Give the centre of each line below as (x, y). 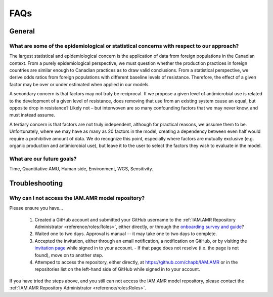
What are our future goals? (43, 159)
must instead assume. (32, 115)
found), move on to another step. (69, 255)
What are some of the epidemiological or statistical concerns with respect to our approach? (124, 46)
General (22, 31)
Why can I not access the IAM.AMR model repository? (77, 198)
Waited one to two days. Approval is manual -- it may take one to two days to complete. (126, 234)
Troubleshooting (36, 183)
